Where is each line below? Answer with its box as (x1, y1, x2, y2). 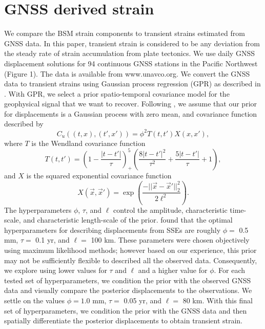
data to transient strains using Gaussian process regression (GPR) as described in (4, 78, 261, 89)
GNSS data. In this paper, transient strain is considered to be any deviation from (4, 38, 260, 48)
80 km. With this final (182, 295, 253, 305)
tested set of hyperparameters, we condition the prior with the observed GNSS (4, 275, 251, 285)
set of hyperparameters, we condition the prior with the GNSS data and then (4, 305, 247, 316)
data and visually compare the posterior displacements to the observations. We (4, 285, 252, 296)
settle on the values (4, 295, 65, 305)
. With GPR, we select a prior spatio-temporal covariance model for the (4, 88, 230, 99)
